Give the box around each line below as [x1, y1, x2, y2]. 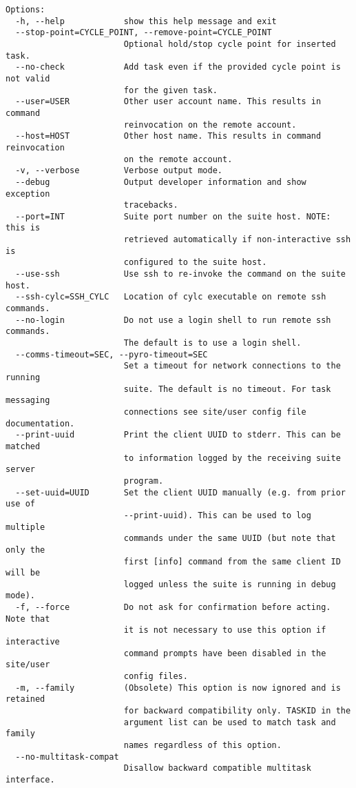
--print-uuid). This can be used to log [123, 510, 311, 520]
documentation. [6, 418, 75, 429]
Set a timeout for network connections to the [123, 361, 341, 371]
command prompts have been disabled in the [123, 648, 326, 658]
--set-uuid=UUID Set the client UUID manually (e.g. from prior [15, 487, 346, 498]
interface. [6, 774, 55, 785]
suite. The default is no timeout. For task [123, 384, 331, 394]
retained [6, 694, 45, 705]
